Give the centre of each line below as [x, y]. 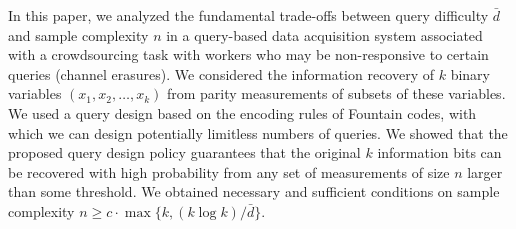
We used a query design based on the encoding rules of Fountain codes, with [242, 112]
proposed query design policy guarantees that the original [184, 152]
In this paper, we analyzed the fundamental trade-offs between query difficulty [248, 15]
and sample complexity [78, 34]
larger [485, 171]
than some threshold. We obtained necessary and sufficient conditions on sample [254, 191]
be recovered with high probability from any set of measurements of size [229, 171]
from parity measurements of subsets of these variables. [336, 93]
